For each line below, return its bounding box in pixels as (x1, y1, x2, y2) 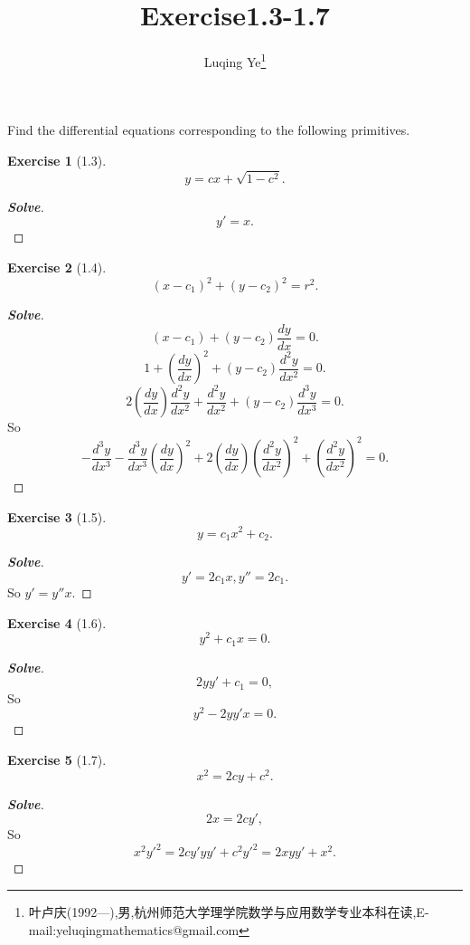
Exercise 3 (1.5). (7, 507, 107, 526)
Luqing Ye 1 (203, 50, 267, 71)
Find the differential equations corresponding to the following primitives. (7, 120, 410, 139)
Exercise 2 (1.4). (7, 257, 107, 276)
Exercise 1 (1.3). (7, 150, 107, 169)
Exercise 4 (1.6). (7, 613, 107, 632)
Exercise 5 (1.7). (7, 750, 107, 769)
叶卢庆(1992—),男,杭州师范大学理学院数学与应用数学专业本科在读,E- (28, 902, 429, 921)
